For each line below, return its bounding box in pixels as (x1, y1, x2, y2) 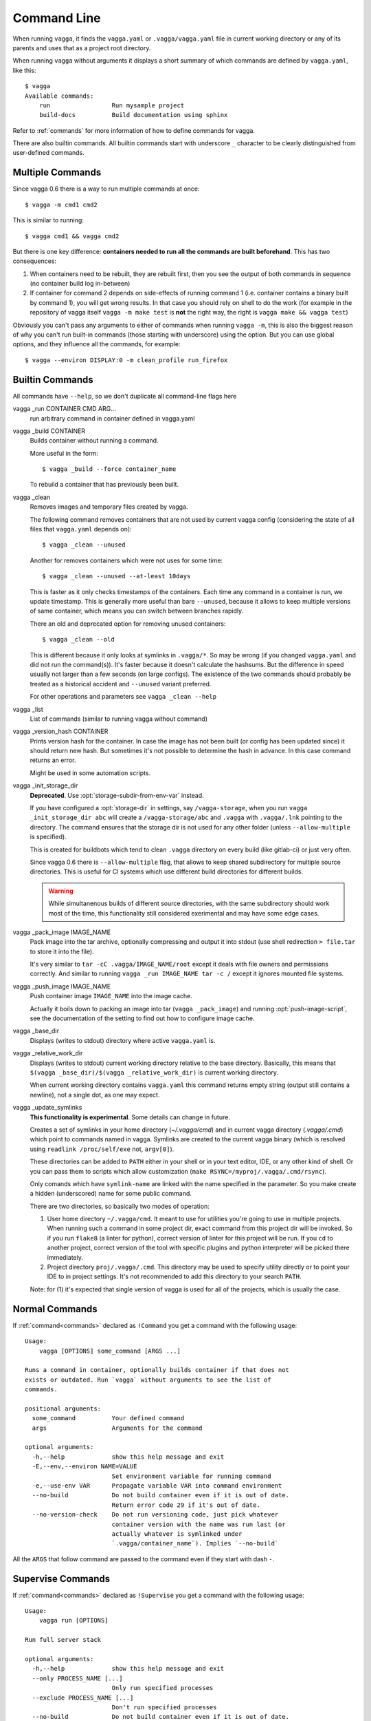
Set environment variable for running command (111, 1472, 271, 1480)
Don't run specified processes (111, 1703, 217, 1711)
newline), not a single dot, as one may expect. (30, 1090, 160, 1099)
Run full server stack (25, 1636, 102, 1644)
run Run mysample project (38, 101, 185, 109)
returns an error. (30, 756, 76, 764)
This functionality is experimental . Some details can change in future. (30, 1112, 230, 1121)
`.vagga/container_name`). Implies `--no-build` (111, 1539, 279, 1548)
